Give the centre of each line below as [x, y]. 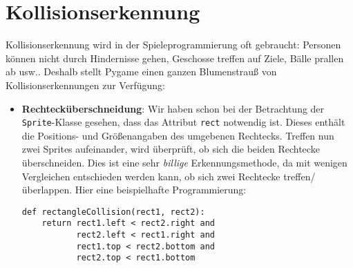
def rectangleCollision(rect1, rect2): [113, 212]
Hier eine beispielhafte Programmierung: [161, 190]
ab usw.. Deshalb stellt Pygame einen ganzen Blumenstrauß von [141, 71]
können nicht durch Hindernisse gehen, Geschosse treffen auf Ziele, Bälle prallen [175, 58]
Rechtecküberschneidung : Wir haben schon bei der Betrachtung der [173, 108]
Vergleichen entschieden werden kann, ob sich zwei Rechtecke [151, 176]
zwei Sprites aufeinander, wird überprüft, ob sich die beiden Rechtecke [171, 149]
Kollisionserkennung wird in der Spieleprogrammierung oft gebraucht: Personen [173, 45]
